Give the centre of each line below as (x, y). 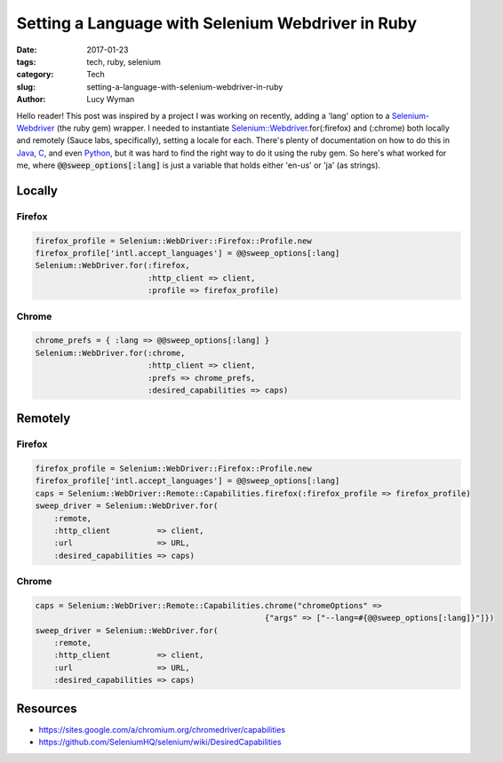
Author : (31, 99)
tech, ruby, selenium (124, 61)
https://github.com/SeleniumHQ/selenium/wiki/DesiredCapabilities (160, 742)
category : (35, 75)
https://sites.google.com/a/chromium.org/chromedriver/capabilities (162, 729)
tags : (26, 61)
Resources (47, 708)
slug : (26, 87)
